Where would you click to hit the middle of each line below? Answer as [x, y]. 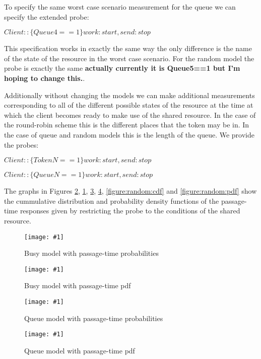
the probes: [21, 144]
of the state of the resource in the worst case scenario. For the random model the [129, 58]
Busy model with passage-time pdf [78, 285]
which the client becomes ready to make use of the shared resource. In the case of [130, 115]
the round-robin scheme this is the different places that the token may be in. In [127, 125]
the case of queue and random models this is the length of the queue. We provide [129, 134]
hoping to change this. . [45, 78]
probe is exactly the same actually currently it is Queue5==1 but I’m [122, 68]
